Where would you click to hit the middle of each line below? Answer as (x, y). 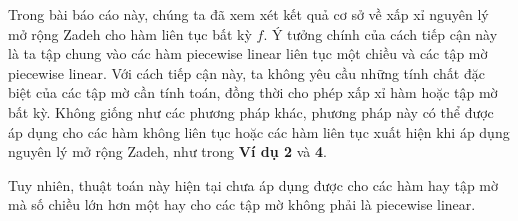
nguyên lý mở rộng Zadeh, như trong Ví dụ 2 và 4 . (167, 151)
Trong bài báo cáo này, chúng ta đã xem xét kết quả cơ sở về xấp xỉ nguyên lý (248, 14)
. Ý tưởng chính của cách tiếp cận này (380, 33)
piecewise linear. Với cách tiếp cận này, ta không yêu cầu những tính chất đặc (246, 72)
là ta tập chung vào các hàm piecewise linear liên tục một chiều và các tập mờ (248, 53)
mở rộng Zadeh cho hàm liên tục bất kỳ (130, 33)
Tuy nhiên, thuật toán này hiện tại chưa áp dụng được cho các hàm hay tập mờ (253, 184)
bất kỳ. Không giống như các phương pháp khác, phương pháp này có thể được (251, 111)
